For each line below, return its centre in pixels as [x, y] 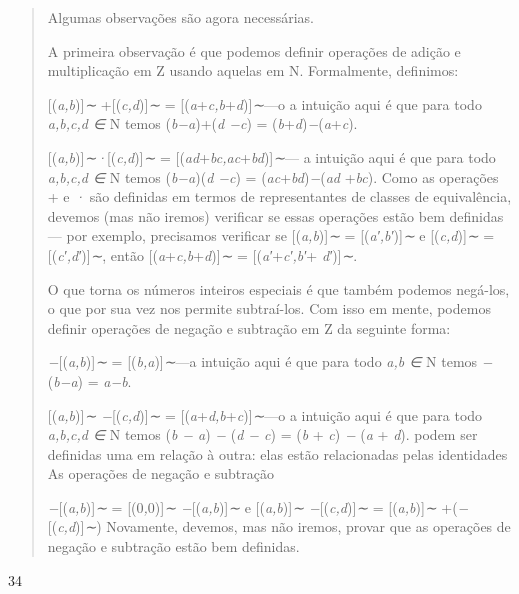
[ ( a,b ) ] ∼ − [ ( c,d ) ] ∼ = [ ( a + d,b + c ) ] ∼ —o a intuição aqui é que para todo [265, 414]
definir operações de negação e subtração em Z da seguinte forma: [249, 327]
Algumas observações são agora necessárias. [181, 17]
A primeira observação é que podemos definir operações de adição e [254, 50]
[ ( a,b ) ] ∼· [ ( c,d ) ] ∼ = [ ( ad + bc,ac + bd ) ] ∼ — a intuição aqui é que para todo [271, 156]
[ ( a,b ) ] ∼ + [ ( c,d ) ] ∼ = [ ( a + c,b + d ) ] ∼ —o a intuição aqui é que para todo [264, 103]
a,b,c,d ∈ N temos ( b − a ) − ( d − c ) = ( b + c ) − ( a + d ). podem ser [262, 434]
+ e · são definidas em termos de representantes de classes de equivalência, [279, 196]
